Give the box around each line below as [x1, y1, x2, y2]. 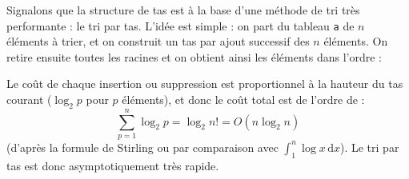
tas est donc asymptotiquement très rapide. [6, 157, 219, 173]
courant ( [6, 91, 52, 108]
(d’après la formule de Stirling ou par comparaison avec [6, 138, 279, 155]
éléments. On [323, 33, 388, 50]
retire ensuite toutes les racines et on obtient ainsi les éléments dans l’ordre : [6, 48, 382, 65]
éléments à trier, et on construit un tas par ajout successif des [6, 33, 310, 50]
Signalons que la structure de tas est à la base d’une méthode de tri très [6, 2, 360, 18]
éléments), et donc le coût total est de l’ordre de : [122, 91, 365, 108]
